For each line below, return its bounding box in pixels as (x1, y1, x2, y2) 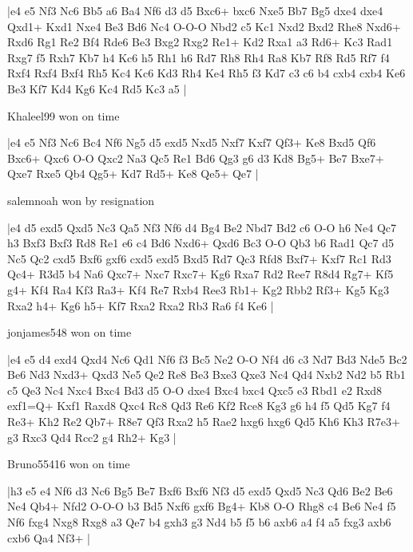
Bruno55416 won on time (7, 455, 130, 472)
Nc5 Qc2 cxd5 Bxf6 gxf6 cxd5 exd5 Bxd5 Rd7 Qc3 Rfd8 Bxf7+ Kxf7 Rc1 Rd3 (7, 250, 391, 266)
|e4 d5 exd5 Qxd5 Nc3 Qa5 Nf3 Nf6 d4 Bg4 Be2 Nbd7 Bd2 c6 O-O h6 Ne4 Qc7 (7, 219, 397, 235)
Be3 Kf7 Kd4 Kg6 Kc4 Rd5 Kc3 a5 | (7, 80, 187, 97)
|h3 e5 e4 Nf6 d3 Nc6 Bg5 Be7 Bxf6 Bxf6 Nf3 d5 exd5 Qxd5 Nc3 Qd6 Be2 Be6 (7, 482, 393, 499)
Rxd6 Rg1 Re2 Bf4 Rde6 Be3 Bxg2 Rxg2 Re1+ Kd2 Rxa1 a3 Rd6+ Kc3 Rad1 (7, 34, 393, 50)
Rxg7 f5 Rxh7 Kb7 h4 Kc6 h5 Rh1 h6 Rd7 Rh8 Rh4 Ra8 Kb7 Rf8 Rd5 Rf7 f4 (7, 49, 390, 65)
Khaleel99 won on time (7, 107, 120, 124)
